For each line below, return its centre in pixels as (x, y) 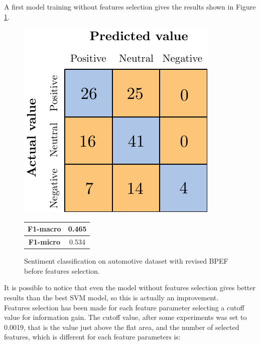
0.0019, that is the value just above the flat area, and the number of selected (122, 327)
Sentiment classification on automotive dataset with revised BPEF (126, 261)
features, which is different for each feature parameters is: (92, 337)
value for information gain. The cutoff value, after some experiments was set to (125, 317)
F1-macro (44, 229)
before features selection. (62, 270)
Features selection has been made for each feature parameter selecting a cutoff (124, 307)
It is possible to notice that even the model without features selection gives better (130, 287)
